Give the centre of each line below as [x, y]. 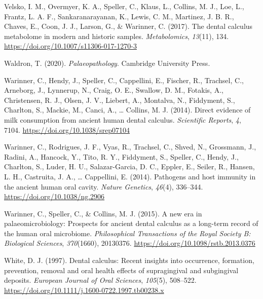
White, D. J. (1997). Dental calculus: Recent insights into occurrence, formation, [129, 260]
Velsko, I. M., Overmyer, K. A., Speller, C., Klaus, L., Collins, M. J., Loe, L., [124, 6]
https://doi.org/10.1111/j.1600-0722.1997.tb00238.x [84, 290]
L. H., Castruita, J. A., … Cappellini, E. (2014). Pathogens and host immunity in [130, 176]
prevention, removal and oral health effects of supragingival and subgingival [121, 270]
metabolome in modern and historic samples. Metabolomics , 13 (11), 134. [117, 36]
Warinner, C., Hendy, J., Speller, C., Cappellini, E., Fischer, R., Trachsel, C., [124, 80]
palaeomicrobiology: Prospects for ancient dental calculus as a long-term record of [131, 223]
